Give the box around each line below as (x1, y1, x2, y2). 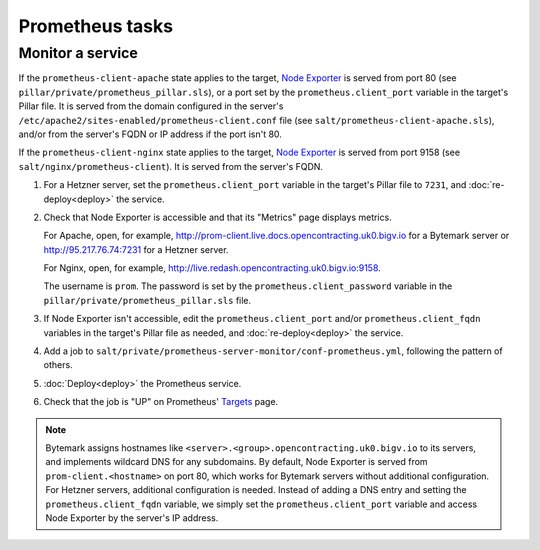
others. (43, 359, 74, 371)
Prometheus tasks (18, 15, 174, 37)
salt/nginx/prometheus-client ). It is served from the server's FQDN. (18, 160, 324, 172)
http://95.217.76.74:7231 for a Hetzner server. (43, 243, 229, 255)
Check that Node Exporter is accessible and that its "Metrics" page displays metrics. (43, 211, 392, 223)
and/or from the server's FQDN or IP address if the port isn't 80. (18, 128, 282, 140)
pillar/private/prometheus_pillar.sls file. (43, 294, 252, 306)
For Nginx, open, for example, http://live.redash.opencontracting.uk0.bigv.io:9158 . (43, 262, 382, 274)
